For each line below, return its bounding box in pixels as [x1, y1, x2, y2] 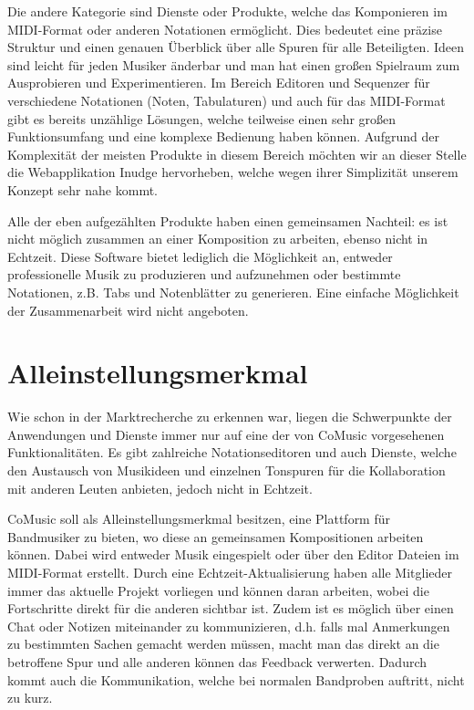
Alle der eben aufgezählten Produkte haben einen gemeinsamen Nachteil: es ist [7, 211, 448, 230]
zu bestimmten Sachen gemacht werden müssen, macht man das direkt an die [7, 634, 439, 653]
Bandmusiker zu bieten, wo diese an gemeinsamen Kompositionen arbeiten [7, 527, 424, 546]
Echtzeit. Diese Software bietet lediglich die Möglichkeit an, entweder [7, 246, 393, 266]
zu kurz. [7, 688, 53, 707]
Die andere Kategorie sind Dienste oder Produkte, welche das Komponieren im [7, 2, 448, 20]
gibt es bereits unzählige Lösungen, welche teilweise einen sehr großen [7, 109, 397, 128]
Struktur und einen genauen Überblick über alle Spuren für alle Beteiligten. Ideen [7, 37, 465, 57]
